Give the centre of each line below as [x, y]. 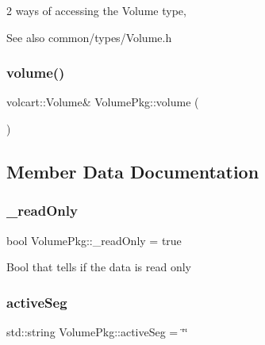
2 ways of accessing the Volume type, [96, 10]
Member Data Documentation [133, 171]
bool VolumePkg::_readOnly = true [94, 240]
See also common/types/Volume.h [89, 37]
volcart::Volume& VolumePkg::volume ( [103, 102]
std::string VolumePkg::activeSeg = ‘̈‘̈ [97, 332]
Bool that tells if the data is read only [99, 267]
